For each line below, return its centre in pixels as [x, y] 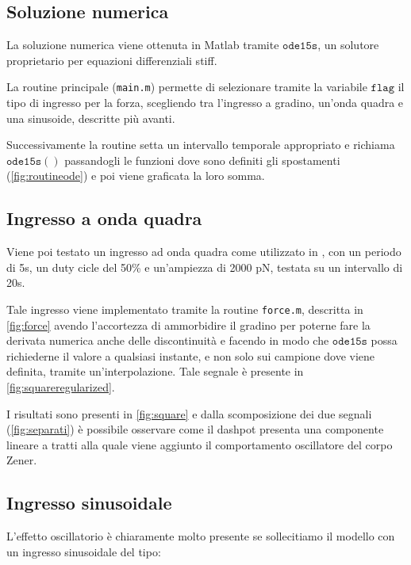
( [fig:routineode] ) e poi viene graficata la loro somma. [136, 176]
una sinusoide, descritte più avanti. [91, 118]
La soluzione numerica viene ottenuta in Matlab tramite [143, 45]
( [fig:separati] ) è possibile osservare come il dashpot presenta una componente [195, 429]
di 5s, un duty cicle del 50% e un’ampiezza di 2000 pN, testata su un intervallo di [205, 267]
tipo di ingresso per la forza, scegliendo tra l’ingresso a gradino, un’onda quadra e [205, 103]
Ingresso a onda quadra [104, 218]
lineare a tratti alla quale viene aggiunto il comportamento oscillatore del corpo [200, 444]
